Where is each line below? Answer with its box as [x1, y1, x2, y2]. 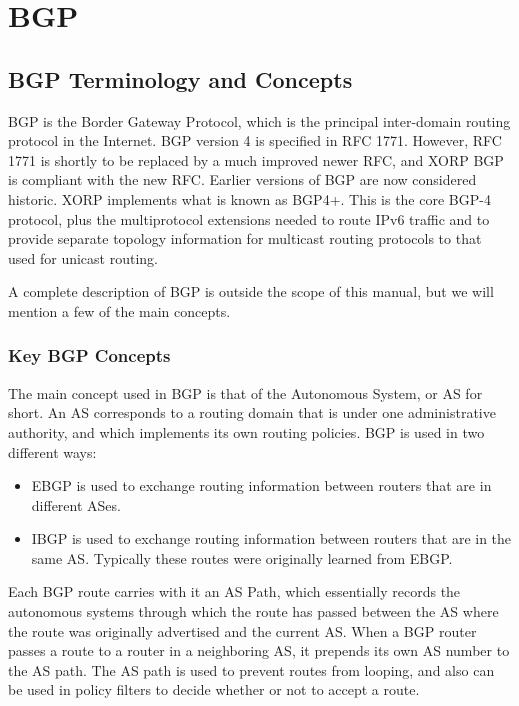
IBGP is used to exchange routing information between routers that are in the [31, 528, 512, 549]
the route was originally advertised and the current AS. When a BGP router [8, 620, 477, 641]
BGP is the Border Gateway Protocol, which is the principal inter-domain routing [8, 110, 511, 131]
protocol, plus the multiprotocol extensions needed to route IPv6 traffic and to [8, 208, 490, 229]
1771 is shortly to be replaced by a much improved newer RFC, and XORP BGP [8, 149, 504, 170]
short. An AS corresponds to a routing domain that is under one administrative [8, 402, 496, 423]
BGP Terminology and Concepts [8, 63, 353, 94]
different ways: [8, 441, 97, 462]
